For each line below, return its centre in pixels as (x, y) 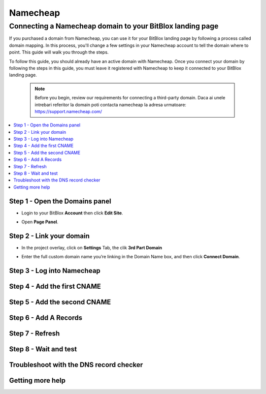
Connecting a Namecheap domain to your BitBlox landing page (114, 26)
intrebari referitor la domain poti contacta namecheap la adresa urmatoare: (111, 105)
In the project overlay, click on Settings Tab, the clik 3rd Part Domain (92, 248)
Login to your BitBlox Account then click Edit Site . (72, 213)
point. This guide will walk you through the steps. (59, 52)
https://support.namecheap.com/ (68, 111)
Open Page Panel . (40, 222)
